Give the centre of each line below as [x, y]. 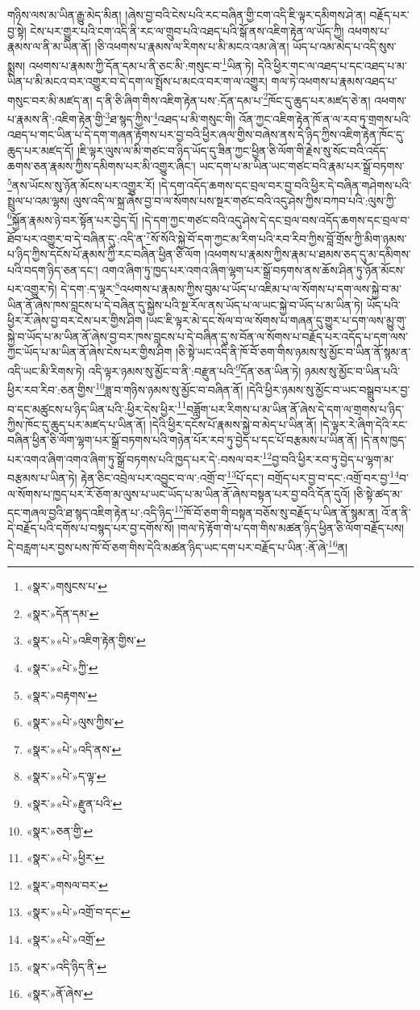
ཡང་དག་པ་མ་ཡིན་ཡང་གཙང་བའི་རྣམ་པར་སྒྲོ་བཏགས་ [302, 166]
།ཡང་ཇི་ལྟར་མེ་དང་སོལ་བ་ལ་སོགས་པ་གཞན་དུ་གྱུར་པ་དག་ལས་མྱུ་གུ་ [277, 320]
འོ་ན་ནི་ [396, 512]
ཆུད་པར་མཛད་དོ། [41, 150]
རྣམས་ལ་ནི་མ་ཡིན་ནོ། [49, 46]
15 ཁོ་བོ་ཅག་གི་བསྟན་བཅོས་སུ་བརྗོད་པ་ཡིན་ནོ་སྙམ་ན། [276, 511]
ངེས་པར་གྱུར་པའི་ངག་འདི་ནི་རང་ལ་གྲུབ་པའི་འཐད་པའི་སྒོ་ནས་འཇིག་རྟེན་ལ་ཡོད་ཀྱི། [187, 30]
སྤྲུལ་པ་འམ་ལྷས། [39, 201]
